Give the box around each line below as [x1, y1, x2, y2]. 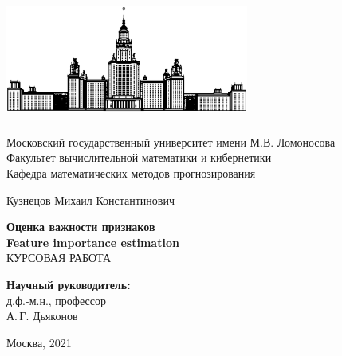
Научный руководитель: [6, 276, 131, 292]
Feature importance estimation [6, 233, 179, 250]
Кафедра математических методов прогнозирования [6, 164, 256, 181]
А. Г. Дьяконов [6, 307, 78, 324]
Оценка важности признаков [6, 218, 155, 235]
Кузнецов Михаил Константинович [6, 191, 175, 208]
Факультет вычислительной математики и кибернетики [6, 149, 272, 166]
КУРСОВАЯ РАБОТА [6, 249, 112, 266]
